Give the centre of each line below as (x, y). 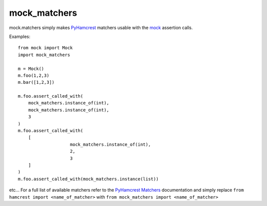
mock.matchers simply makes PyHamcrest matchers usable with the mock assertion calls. (101, 28)
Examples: (20, 36)
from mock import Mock (45, 48)
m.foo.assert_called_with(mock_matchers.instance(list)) (89, 179)
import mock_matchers (44, 55)
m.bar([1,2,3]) (36, 82)
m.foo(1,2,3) (34, 75)
